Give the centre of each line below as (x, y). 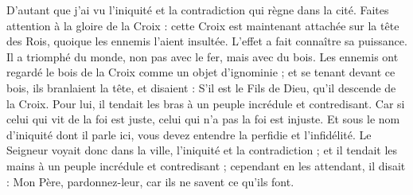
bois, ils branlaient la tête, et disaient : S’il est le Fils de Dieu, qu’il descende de (201, 87)
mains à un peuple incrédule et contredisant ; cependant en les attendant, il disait (206, 165)
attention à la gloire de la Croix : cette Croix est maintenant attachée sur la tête (203, 25)
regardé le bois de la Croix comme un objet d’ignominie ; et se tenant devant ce (201, 72)
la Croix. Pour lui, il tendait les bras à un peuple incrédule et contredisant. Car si (206, 103)
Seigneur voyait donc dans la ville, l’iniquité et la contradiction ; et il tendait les (202, 150)
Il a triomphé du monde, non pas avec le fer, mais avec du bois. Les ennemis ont (203, 56)
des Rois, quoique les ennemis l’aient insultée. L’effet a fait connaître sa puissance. (207, 41)
